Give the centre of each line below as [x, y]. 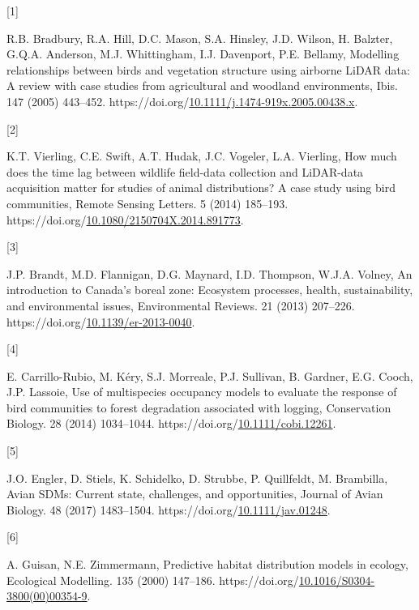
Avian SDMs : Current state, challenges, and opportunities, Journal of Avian [195, 494]
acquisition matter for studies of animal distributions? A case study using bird [201, 188]
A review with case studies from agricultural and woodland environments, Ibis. [202, 85]
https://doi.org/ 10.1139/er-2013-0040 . [101, 321]
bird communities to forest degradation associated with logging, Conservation [199, 407]
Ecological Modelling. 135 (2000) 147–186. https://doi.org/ [153, 580]
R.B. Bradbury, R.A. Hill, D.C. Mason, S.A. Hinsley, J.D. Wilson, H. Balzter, [200, 38]
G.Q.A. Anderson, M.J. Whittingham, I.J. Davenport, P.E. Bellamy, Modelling [203, 54]
